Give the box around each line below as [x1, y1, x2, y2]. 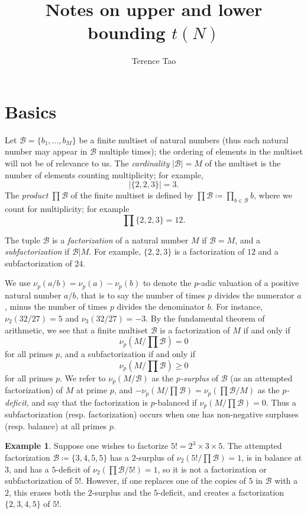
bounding [88, 20, 166, 44]
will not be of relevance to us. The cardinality [5, 157, 170, 169]
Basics [5, 99, 57, 123]
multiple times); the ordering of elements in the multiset [99, 145, 303, 158]
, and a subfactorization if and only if [60, 348, 195, 360]
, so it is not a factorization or [157, 462, 267, 475]
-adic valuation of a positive [198, 277, 299, 289]
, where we [253, 189, 292, 201]
